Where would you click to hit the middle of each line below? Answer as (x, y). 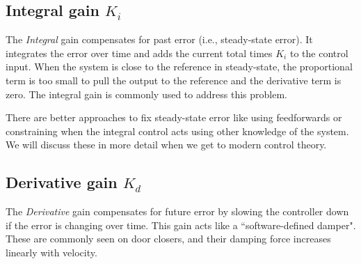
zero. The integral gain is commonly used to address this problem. (146, 94)
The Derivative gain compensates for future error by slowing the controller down (177, 211)
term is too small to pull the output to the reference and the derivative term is (174, 80)
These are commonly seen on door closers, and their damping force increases (168, 239)
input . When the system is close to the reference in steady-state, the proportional (179, 67)
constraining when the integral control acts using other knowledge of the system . (177, 131)
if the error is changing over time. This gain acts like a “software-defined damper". (181, 225)
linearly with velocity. (51, 252)
